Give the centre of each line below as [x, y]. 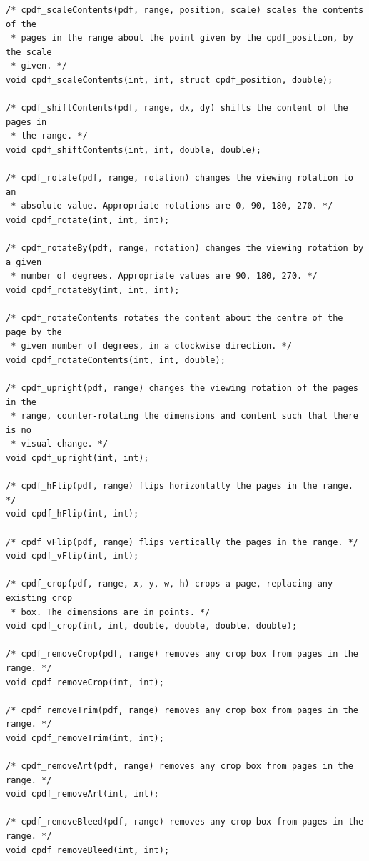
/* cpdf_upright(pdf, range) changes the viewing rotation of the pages [182, 388]
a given [24, 262]
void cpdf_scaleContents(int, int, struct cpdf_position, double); [170, 80]
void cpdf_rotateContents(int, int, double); [116, 360]
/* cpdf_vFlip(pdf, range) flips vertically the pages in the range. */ [182, 542]
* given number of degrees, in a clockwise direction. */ [151, 346]
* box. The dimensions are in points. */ [111, 612]
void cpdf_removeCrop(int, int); [85, 682]
